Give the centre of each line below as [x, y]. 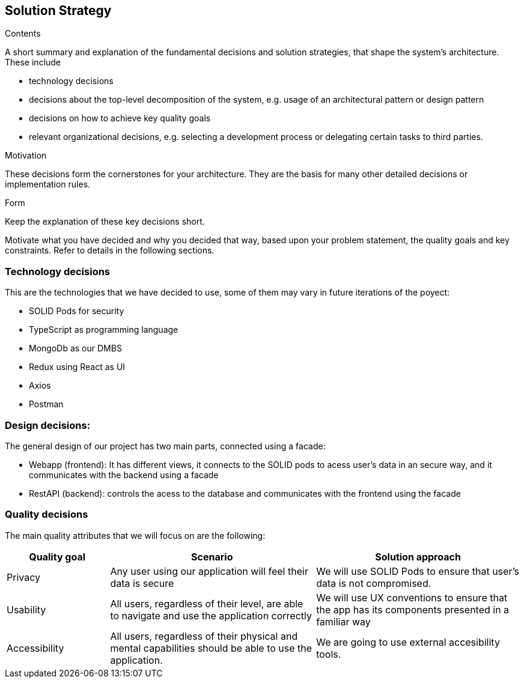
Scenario [212, 557]
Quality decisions [47, 515]
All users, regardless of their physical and [204, 636]
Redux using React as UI [77, 367]
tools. [329, 654]
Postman [46, 404]
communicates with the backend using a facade [124, 475]
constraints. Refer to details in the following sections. [110, 250]
